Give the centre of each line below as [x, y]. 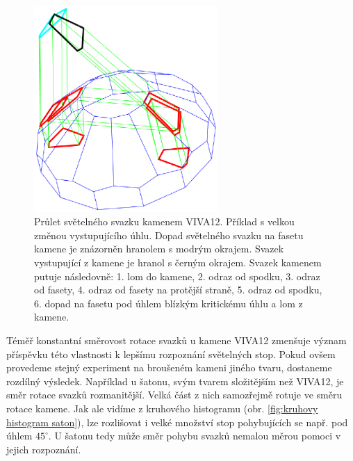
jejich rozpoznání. [44, 449]
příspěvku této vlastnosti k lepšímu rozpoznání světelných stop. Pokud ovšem [171, 354]
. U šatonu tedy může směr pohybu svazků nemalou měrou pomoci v [195, 436]
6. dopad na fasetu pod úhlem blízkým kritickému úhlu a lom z [169, 303]
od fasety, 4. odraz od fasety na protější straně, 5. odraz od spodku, [178, 290]
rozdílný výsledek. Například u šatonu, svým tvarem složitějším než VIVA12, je [175, 381]
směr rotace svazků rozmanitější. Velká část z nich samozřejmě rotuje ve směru [174, 395]
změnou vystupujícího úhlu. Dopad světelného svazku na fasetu [169, 235]
